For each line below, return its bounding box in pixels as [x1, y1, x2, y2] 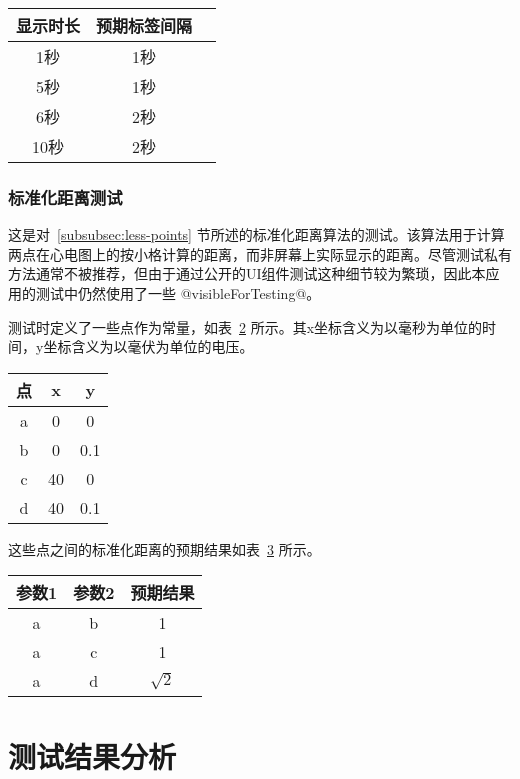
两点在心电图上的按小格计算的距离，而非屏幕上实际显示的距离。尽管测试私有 [8, 243, 512, 264]
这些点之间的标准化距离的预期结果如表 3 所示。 [8, 538, 321, 559]
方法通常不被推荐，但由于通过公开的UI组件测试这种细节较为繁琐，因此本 [8, 263, 486, 284]
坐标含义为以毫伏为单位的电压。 [43, 336, 254, 357]
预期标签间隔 [96, 14, 193, 37]
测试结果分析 [8, 735, 177, 776]
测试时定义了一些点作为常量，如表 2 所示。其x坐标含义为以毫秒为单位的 [8, 316, 483, 337]
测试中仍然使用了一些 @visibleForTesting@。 [35, 283, 321, 303]
